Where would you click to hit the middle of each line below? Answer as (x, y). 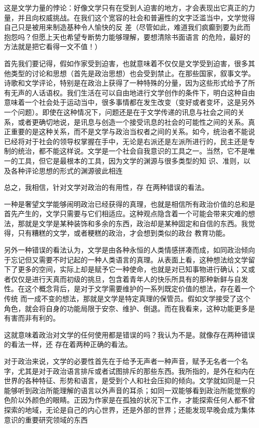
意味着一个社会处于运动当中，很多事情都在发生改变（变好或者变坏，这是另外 (129, 102)
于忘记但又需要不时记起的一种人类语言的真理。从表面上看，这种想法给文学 (126, 259)
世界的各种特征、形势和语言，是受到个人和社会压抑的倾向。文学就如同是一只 (129, 381)
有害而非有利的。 (32, 318)
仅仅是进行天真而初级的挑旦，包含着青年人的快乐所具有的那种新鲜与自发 (129, 279)
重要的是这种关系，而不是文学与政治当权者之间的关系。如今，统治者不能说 (133, 131)
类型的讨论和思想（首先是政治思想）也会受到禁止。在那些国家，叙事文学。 (133, 73)
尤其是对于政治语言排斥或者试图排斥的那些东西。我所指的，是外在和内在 (136, 371)
